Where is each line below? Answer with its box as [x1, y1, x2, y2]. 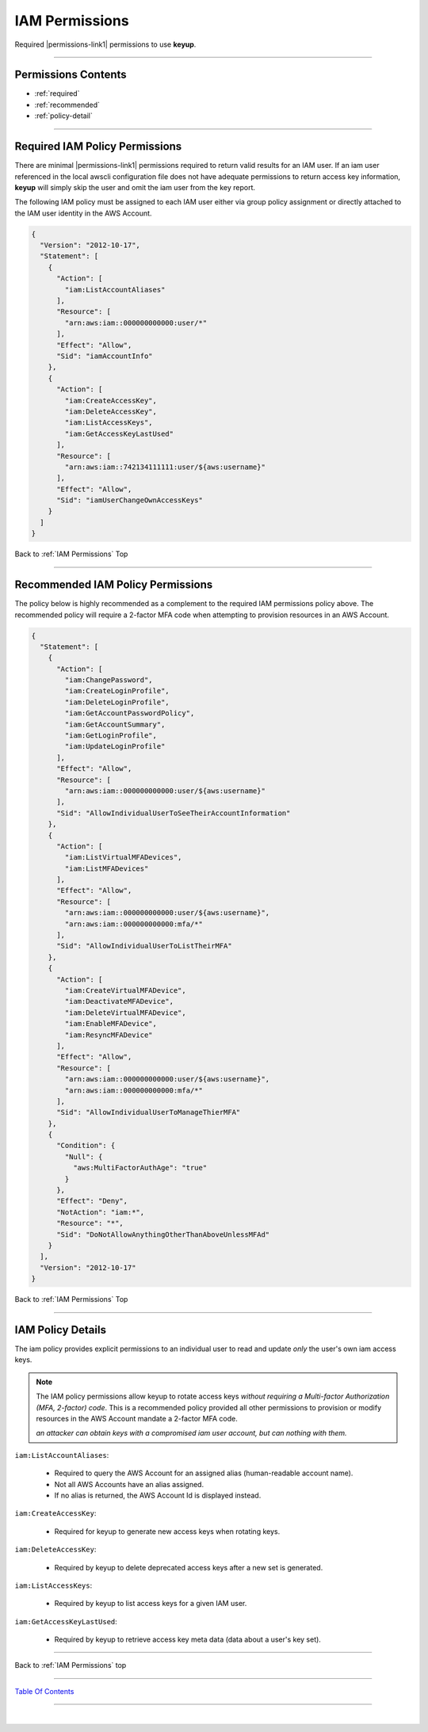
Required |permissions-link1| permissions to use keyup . [14, 40, 197, 49]
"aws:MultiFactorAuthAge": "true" [72, 1163, 208, 1173]
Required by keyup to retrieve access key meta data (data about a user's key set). [54, 1635, 321, 1644]
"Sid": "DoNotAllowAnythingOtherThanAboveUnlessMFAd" [56, 1230, 270, 1239]
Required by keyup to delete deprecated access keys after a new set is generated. [54, 1562, 323, 1572]
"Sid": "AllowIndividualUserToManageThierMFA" [56, 1108, 241, 1117]
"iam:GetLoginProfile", [64, 731, 158, 740]
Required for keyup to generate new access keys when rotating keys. [54, 1526, 281, 1536]
